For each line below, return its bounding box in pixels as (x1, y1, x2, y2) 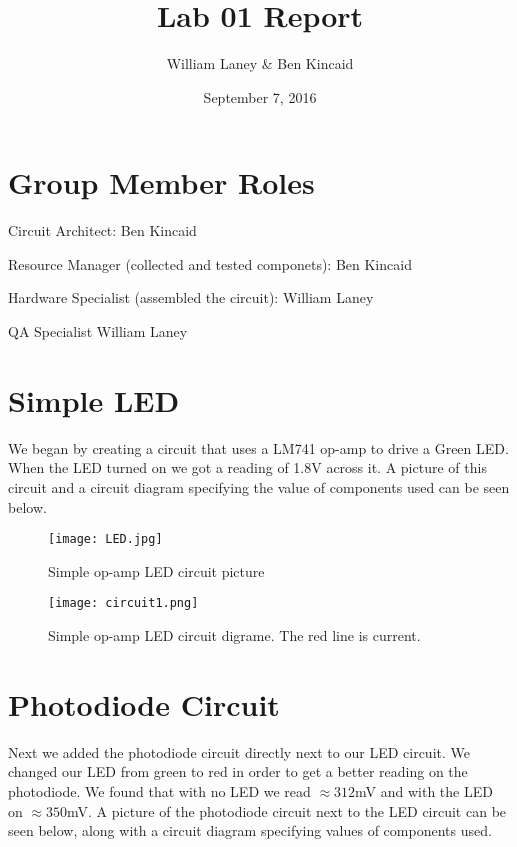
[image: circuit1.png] (48, 596, 199, 611)
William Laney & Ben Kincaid (166, 53, 354, 74)
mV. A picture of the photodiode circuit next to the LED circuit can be (67, 800, 507, 821)
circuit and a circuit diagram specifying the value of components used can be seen (8, 476, 510, 497)
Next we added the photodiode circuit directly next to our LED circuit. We (8, 741, 470, 762)
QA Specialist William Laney (8, 321, 188, 342)
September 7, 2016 (203, 86, 317, 107)
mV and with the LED (355, 780, 493, 801)
